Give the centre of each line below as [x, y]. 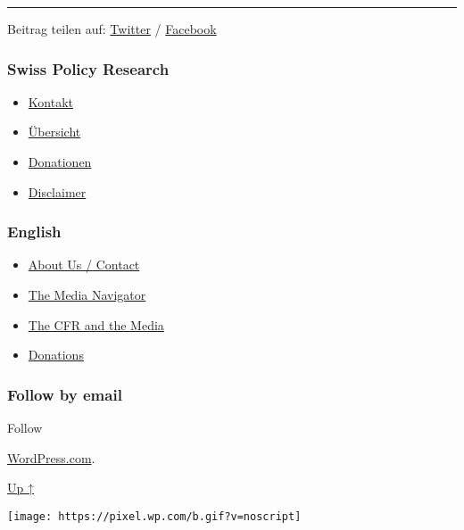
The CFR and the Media [96, 324]
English [34, 232]
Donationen [60, 161]
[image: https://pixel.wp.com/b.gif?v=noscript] [154, 516]
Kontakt [50, 101]
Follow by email [65, 394]
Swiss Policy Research [88, 68]
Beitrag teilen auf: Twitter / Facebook [112, 29]
